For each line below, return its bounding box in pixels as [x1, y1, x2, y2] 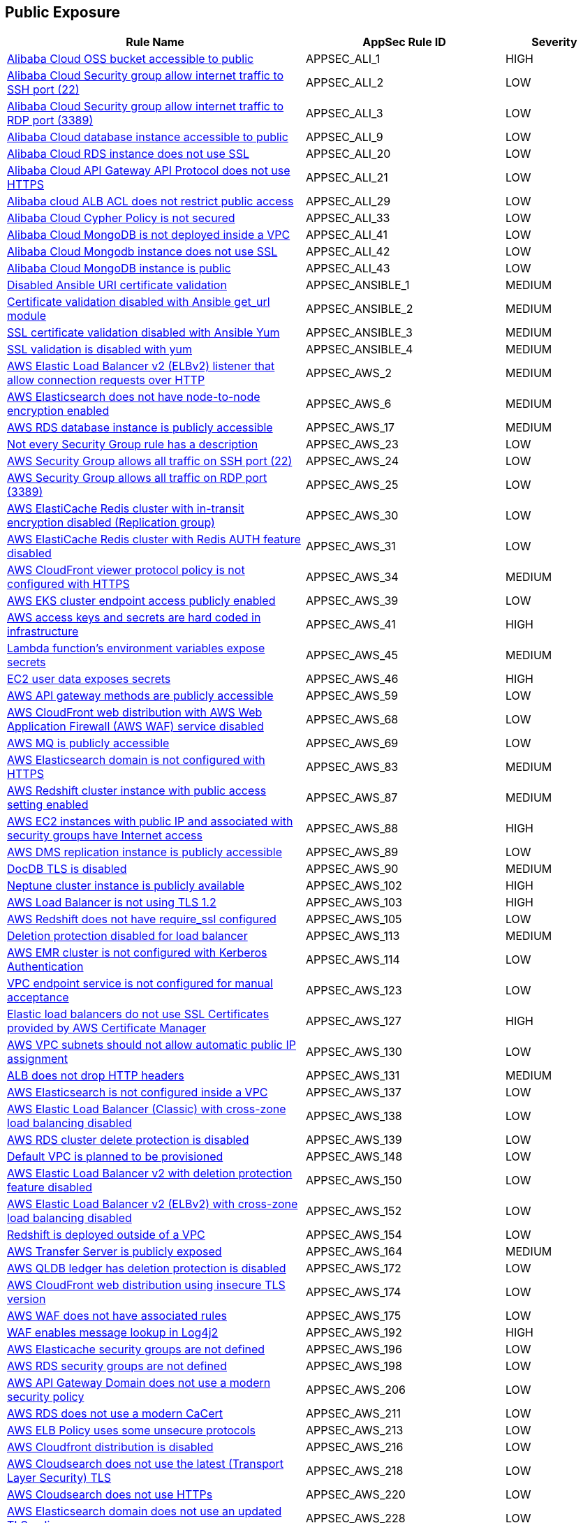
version [7, 1292, 46, 1307]
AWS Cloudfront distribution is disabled [7, 1440, 214, 1455]
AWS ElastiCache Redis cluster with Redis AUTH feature [7, 532, 301, 547]
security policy [7, 1390, 84, 1404]
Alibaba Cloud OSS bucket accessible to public [7, 52, 254, 66]
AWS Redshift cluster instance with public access [7, 783, 267, 798]
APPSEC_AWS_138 [306, 1109, 402, 1124]
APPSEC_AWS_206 [306, 1383, 406, 1397]
